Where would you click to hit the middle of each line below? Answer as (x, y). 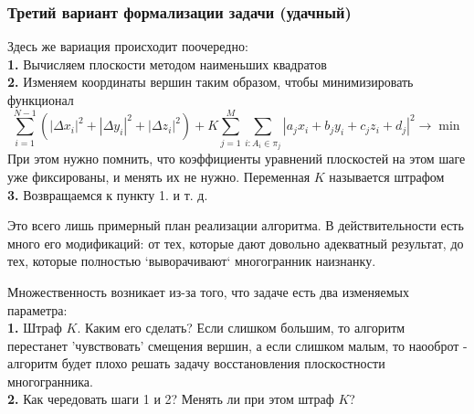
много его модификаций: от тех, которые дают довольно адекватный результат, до (236, 243)
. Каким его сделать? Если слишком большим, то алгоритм (241, 328)
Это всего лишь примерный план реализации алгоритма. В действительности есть (236, 225)
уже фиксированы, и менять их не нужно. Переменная (159, 176)
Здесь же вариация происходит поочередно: (128, 46)
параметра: (37, 309)
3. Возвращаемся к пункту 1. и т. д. (108, 194)
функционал (41, 100)
